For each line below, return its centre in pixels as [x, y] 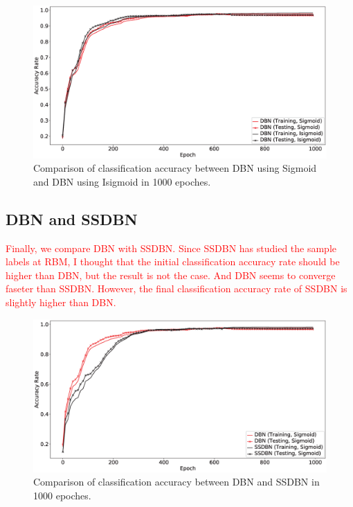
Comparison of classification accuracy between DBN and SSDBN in [176, 482]
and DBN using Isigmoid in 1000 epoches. [122, 181]
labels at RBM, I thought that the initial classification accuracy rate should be [173, 261]
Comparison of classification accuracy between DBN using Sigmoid [175, 168]
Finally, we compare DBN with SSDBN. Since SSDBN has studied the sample [171, 248]
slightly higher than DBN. [61, 302]
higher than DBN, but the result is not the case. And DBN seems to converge [171, 275]
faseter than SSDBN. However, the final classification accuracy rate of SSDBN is [176, 288]
